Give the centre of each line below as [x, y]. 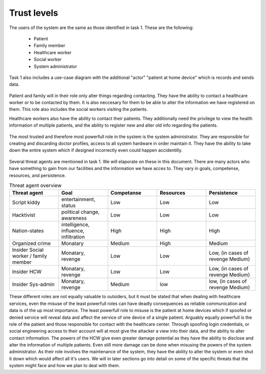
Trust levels [34, 13]
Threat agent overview [35, 186]
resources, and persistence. [37, 175]
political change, [81, 212]
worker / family [30, 256]
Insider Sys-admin [33, 284]
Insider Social [28, 250]
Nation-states [28, 231]
